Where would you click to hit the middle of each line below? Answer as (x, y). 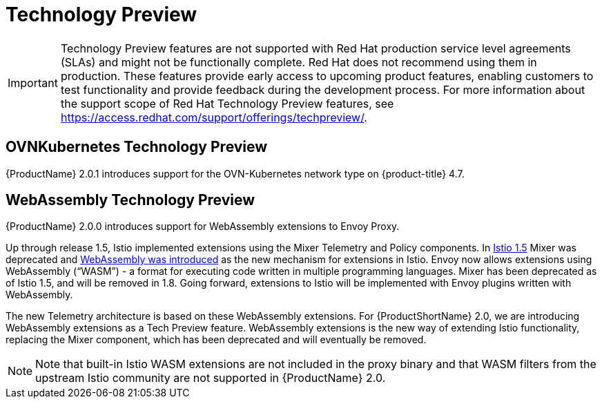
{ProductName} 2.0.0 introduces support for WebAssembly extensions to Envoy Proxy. (203, 227)
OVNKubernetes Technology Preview (137, 147)
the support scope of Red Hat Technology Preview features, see (227, 103)
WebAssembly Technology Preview (130, 200)
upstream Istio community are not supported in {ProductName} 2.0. (211, 378)
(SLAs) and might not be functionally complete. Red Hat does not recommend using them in (299, 62)
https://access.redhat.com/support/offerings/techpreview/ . (214, 117)
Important (33, 83)
